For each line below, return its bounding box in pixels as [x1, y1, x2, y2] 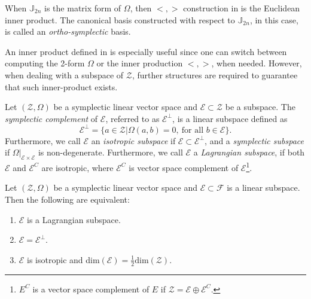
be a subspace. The [225, 100, 295, 113]
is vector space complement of [129, 161, 239, 173]
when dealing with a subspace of [5, 68, 124, 81]
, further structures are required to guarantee [132, 68, 298, 81]
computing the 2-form [5, 57, 85, 69]
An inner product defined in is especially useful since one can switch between [5, 45, 287, 57]
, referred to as [105, 112, 160, 124]
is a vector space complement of [32, 282, 150, 295]
